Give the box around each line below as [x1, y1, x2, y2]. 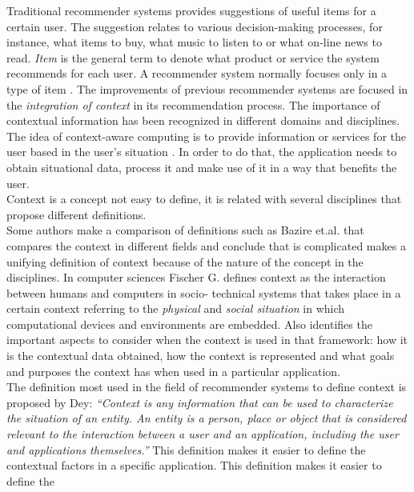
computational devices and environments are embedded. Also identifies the [6, 315, 372, 332]
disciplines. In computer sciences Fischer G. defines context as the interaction [6, 269, 386, 286]
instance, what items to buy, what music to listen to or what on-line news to [6, 34, 382, 50]
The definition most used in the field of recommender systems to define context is [6, 378, 407, 395]
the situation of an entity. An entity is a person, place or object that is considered [6, 410, 407, 426]
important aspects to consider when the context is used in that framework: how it [6, 331, 408, 348]
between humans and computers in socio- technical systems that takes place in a [6, 284, 401, 301]
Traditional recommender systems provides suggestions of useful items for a [6, 2, 376, 18]
